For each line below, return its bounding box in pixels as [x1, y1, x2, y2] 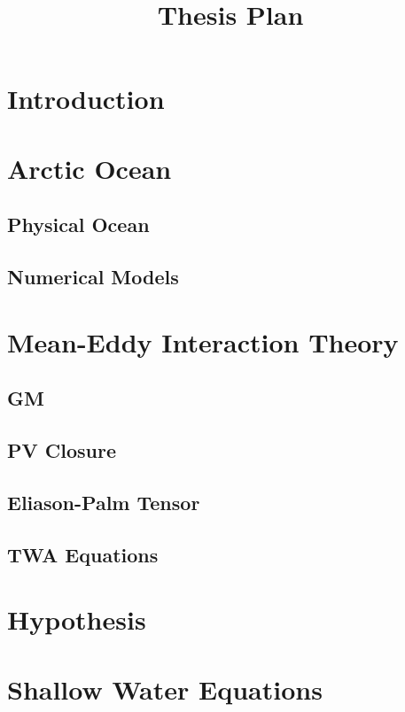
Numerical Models [7, 263, 179, 290]
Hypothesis [7, 601, 146, 638]
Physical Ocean [7, 211, 150, 238]
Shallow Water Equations [7, 670, 323, 707]
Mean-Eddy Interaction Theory [7, 323, 399, 360]
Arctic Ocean [7, 150, 172, 186]
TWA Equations [7, 540, 159, 568]
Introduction [7, 81, 165, 117]
